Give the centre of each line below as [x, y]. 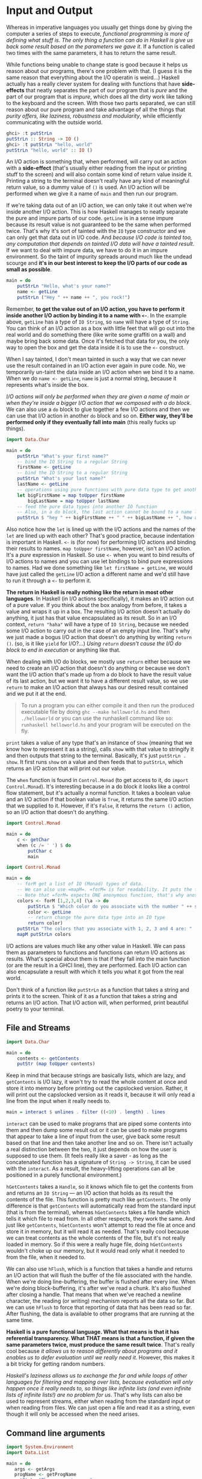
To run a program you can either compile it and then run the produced [107, 705]
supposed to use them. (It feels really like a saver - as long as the [87, 1156]
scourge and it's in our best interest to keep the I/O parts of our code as [97, 263]
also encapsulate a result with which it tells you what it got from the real [95, 972]
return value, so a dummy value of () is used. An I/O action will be [88, 187]
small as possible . [29, 270]
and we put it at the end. [36, 694]
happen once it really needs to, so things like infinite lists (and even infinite [99, 1388]
